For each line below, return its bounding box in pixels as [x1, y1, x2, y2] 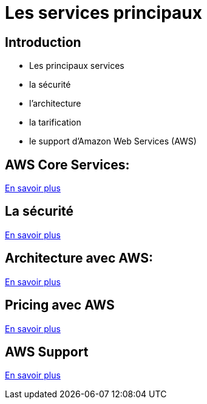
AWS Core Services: [5, 157, 130, 172]
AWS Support [5, 344, 89, 360]
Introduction [5, 34, 81, 50]
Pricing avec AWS [5, 297, 115, 313]
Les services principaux [5, 2, 202, 23]
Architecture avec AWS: [5, 250, 153, 266]
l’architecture [29, 98, 81, 109]
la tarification [29, 117, 81, 128]
